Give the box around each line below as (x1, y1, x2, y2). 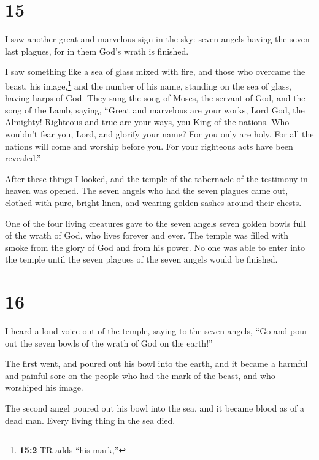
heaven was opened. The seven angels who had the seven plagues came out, (5, 184, 288, 197)
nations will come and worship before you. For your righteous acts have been (5, 139, 293, 152)
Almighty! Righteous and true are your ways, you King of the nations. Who (5, 115, 290, 128)
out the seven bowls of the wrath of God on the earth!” (5, 336, 213, 349)
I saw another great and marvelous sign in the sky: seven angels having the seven (5, 33, 310, 45)
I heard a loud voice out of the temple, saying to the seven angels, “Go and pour (5, 324, 308, 337)
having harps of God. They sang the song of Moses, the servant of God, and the (5, 91, 306, 104)
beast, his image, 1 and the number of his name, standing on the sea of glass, (5, 77, 291, 92)
